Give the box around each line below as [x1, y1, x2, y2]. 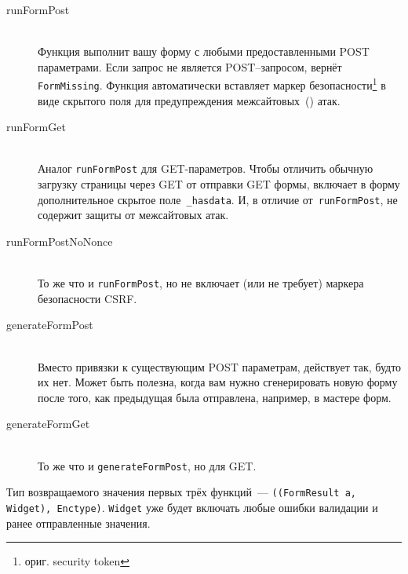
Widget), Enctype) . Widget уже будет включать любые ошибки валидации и [6, 499, 378, 515]
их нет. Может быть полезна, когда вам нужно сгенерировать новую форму [38, 374, 398, 390]
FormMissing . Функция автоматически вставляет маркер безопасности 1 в [38, 75, 386, 93]
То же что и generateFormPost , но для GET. [38, 457, 257, 473]
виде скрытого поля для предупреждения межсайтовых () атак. [38, 92, 341, 108]
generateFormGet [6, 415, 90, 432]
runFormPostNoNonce [6, 232, 113, 249]
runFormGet [6, 119, 66, 135]
